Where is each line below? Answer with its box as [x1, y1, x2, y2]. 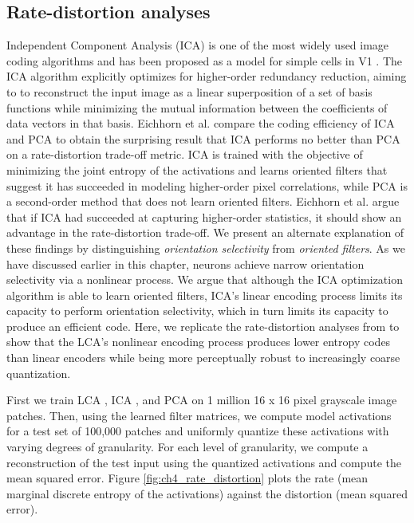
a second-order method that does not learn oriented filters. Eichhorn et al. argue [6, 193, 400, 210]
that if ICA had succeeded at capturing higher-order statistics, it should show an [6, 208, 402, 225]
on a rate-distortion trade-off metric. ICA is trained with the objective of [6, 146, 363, 163]
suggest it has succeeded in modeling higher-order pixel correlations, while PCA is [6, 177, 408, 194]
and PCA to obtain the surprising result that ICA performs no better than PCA [6, 130, 400, 147]
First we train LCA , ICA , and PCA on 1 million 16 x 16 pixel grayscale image [6, 391, 397, 408]
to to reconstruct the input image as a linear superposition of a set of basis [6, 83, 373, 100]
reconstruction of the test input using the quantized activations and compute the [6, 454, 402, 470]
